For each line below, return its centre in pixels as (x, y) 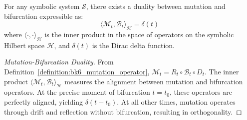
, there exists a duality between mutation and (156, 6)
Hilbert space (24, 45)
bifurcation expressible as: (44, 16)
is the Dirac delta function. (133, 45)
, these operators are (201, 92)
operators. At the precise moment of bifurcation (77, 92)
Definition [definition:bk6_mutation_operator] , (77, 71)
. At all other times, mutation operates (176, 101)
